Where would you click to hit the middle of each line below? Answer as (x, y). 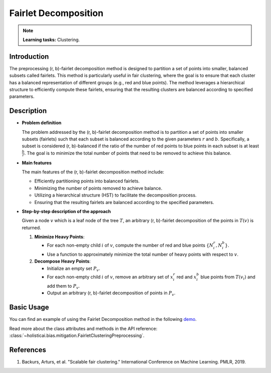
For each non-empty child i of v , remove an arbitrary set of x (110, 277)
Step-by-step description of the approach (66, 211)
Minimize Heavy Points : (59, 237)
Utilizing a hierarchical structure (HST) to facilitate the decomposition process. (115, 195)
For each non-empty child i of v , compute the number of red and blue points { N (130, 245)
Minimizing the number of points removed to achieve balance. (98, 188)
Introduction (29, 56)
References (28, 350)
